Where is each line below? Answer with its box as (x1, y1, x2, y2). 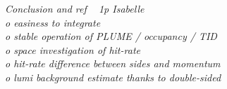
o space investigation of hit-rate (5, 42, 140, 57)
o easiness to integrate (5, 15, 101, 29)
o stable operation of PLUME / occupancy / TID (5, 29, 217, 43)
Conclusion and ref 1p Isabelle (5, 1, 145, 15)
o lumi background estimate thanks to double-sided (5, 69, 221, 84)
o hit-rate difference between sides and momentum (5, 56, 221, 71)
